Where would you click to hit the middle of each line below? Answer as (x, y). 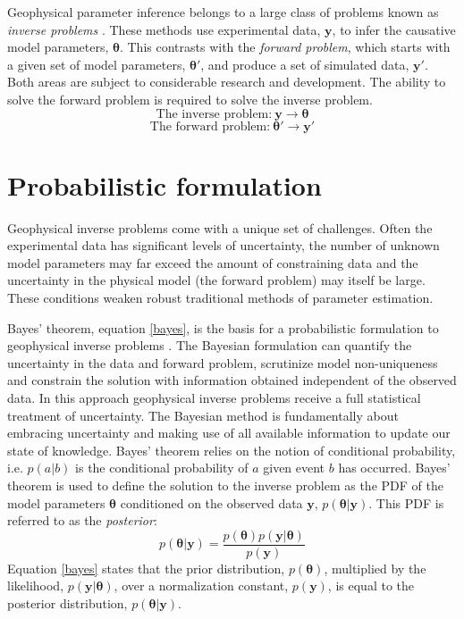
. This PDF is (406, 502)
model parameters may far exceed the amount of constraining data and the (213, 262)
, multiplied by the (375, 568)
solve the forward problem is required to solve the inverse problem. (190, 99)
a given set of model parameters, (97, 64)
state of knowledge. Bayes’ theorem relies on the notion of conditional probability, (232, 450)
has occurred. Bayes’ (394, 468)
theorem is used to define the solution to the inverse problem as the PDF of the (225, 485)
